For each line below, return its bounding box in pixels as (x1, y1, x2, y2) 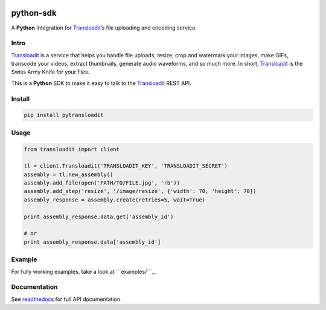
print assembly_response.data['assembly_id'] (24, 238, 161, 245)
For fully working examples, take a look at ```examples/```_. (11, 268, 156, 275)
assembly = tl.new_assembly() (24, 171, 113, 178)
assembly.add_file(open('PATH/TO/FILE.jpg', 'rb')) (24, 180, 181, 186)
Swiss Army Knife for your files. (11, 68, 90, 75)
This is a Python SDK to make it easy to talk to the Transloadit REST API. (11, 79, 191, 87)
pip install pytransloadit (24, 112, 104, 119)
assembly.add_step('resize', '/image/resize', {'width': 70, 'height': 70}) (24, 188, 257, 195)
